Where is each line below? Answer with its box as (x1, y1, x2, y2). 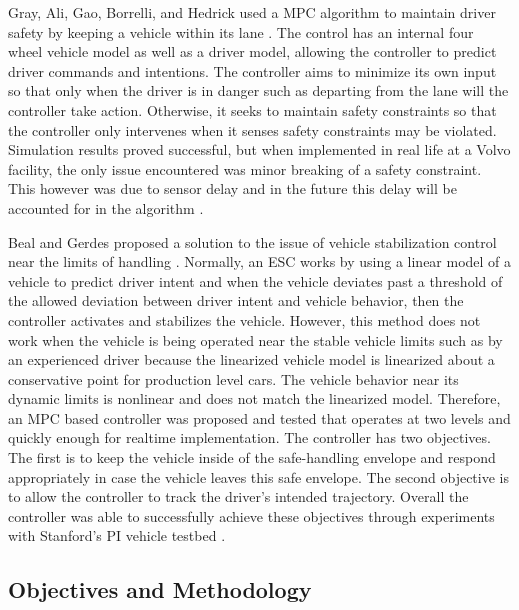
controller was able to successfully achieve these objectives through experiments (8, 505, 495, 526)
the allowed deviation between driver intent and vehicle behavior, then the (8, 290, 464, 311)
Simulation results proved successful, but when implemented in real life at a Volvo (8, 139, 511, 160)
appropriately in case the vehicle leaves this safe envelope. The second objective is (8, 466, 509, 487)
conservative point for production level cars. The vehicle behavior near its (8, 368, 459, 389)
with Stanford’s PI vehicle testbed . (8, 525, 226, 546)
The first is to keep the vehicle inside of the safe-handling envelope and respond (8, 447, 496, 468)
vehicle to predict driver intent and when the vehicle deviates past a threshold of (8, 270, 503, 291)
